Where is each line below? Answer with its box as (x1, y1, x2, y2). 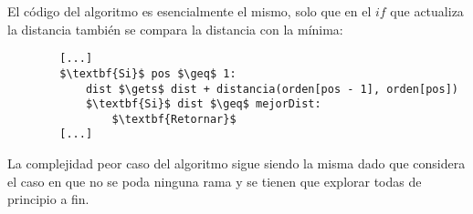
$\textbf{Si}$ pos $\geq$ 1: (59, 66, 236, 80)
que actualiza (390, 2, 464, 20)
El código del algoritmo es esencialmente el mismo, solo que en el (7, 2, 372, 20)
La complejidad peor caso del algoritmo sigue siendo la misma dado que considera (7, 154, 466, 173)
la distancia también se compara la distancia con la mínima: (7, 19, 343, 38)
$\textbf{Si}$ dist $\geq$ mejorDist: (85, 97, 321, 111)
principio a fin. (7, 189, 89, 209)
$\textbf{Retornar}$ (111, 112, 236, 126)
